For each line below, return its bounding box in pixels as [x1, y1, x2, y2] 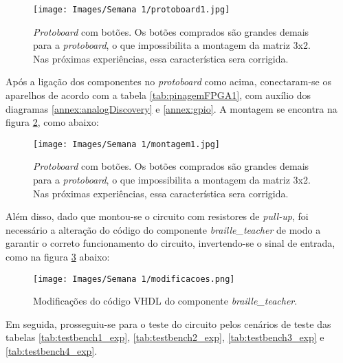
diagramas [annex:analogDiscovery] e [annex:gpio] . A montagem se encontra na [5, 101, 338, 115]
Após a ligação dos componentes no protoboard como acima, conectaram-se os [5, 74, 331, 89]
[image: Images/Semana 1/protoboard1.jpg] [33, 5, 230, 14]
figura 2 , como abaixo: [5, 115, 99, 129]
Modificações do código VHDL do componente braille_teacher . [33, 294, 298, 308]
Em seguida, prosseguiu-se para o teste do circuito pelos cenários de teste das [5, 316, 331, 331]
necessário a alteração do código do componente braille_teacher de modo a [5, 222, 321, 236]
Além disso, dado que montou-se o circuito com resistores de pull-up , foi [5, 209, 309, 223]
